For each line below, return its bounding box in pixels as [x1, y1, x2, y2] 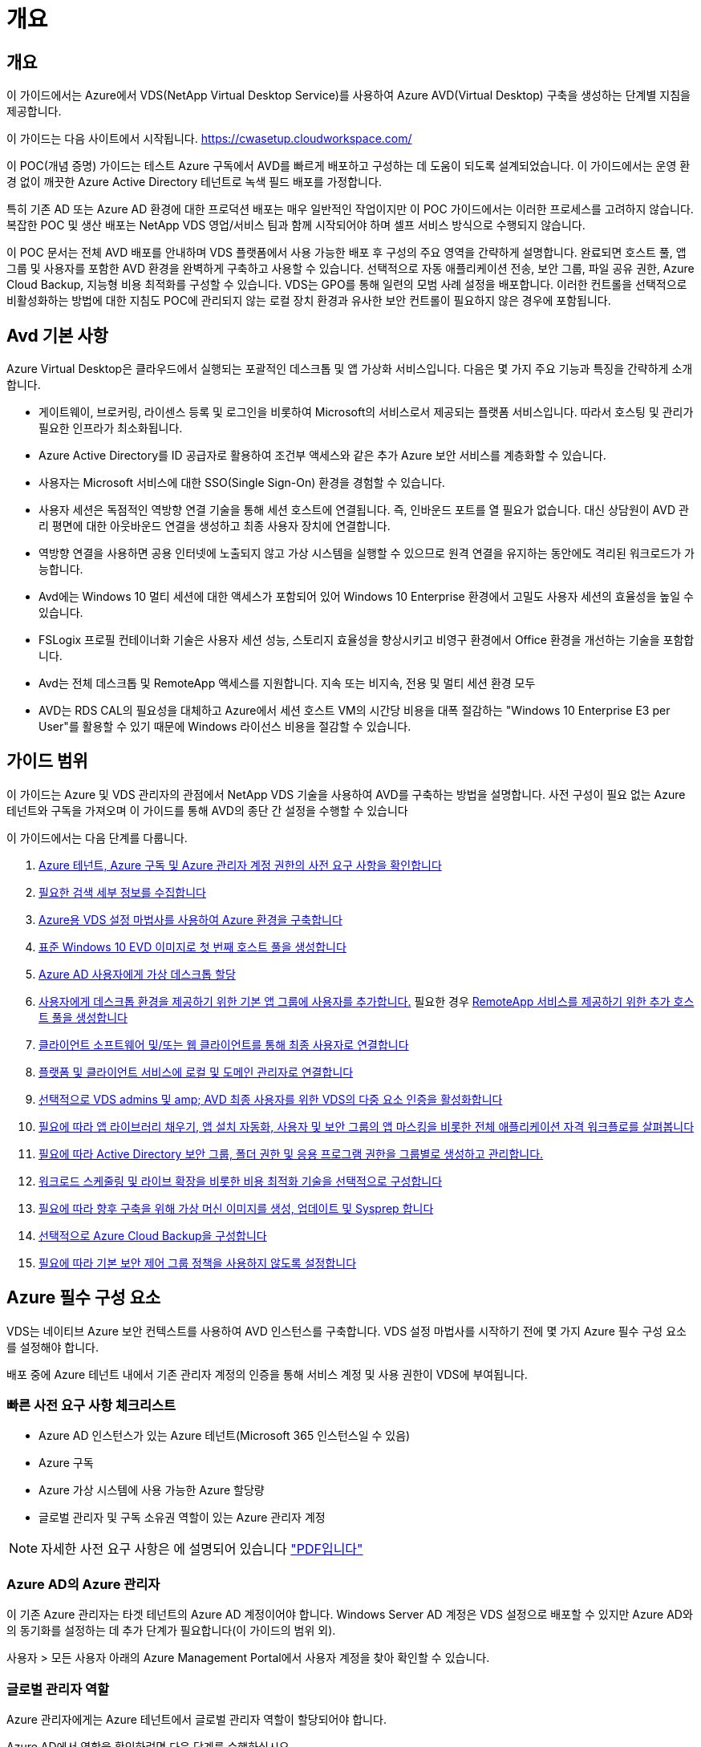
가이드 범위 [6, 751, 88, 772]
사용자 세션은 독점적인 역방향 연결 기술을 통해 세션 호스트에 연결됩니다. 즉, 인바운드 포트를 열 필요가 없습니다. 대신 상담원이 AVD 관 [38, 503, 689, 517]
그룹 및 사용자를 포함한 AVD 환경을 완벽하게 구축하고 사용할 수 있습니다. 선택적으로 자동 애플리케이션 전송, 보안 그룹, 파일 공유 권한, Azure [6, 261, 695, 276]
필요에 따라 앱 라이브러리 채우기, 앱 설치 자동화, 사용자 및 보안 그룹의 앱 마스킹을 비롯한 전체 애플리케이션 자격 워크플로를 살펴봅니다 [38, 1119, 695, 1133]
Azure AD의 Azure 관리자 [6, 1575, 160, 1592]
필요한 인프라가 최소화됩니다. [38, 421, 183, 436]
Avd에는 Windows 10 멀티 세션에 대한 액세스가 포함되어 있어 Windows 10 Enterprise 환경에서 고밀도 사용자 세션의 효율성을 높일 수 [38, 590, 694, 604]
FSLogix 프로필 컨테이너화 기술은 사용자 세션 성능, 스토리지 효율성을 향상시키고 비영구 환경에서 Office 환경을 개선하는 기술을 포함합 [38, 633, 695, 647]
